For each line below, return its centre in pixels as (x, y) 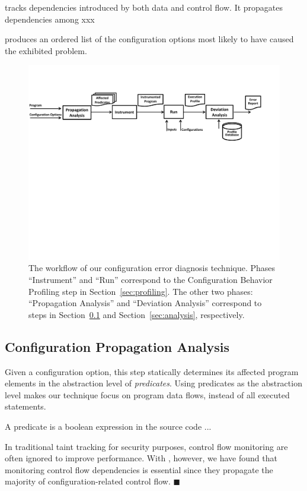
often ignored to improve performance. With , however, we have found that (141, 458)
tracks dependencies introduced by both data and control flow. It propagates (144, 7)
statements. (25, 406)
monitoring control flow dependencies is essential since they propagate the (139, 469)
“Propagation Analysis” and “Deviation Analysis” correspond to (145, 303)
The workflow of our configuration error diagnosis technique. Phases (152, 268)
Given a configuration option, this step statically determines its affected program (152, 371)
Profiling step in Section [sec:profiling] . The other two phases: (141, 291)
